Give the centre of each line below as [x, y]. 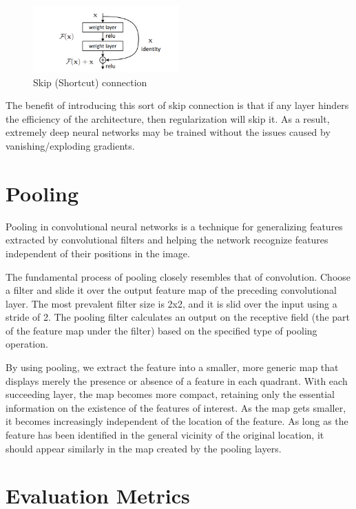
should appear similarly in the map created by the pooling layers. [144, 448]
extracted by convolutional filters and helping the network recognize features [167, 240]
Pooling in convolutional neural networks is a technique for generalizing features [174, 226]
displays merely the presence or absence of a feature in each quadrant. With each [177, 380]
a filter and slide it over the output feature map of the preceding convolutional [171, 290]
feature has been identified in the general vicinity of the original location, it [165, 435]
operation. [27, 344]
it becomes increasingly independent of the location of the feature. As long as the [177, 421]
